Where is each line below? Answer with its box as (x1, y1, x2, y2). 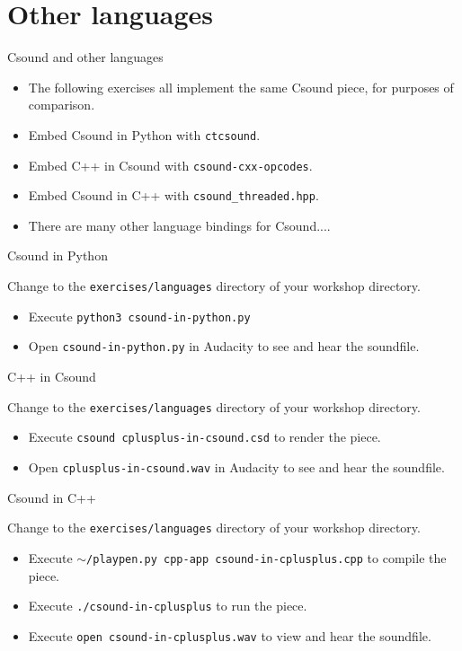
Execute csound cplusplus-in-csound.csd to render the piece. (28, 427, 381, 446)
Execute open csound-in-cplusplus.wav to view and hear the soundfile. (28, 626, 431, 645)
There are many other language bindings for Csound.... (28, 216, 331, 234)
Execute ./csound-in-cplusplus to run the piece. (28, 596, 307, 615)
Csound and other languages (7, 48, 164, 66)
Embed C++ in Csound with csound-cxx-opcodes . (28, 155, 313, 174)
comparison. (28, 95, 95, 114)
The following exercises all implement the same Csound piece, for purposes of (28, 77, 454, 96)
